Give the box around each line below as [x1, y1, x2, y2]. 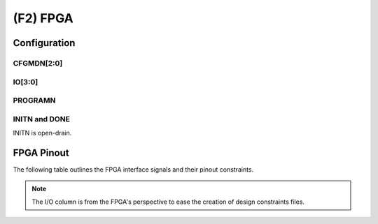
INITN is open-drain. [13, 129, 72, 137]
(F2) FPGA [13, 10, 73, 26]
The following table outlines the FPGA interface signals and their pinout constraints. [13, 165, 254, 174]
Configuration [13, 37, 76, 49]
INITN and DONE [13, 114, 70, 124]
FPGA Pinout [13, 147, 69, 158]
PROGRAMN [13, 96, 56, 105]
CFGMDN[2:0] [13, 58, 63, 68]
